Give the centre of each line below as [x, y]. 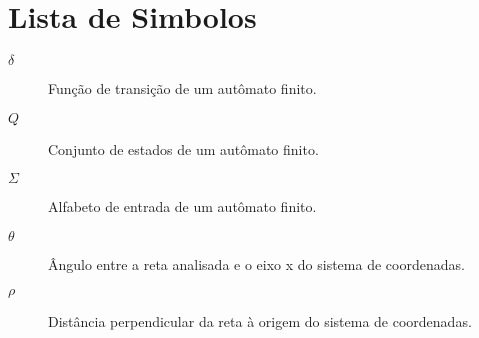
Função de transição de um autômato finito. [182, 88]
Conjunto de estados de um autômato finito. [183, 148]
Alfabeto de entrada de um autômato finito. [182, 206]
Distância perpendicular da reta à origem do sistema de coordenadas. [260, 320]
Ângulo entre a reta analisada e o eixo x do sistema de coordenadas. [256, 263]
